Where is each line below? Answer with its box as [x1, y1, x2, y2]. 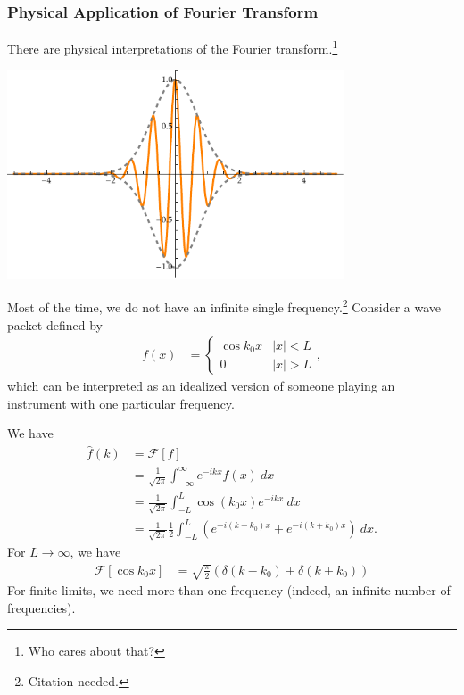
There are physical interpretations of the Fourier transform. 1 [7, 37, 338, 57]
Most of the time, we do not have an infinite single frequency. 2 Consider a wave [7, 295, 442, 316]
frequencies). [7, 598, 76, 616]
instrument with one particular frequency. [7, 393, 235, 412]
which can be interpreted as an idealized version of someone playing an [7, 376, 395, 395]
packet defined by [7, 315, 103, 334]
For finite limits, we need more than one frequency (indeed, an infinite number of [7, 581, 451, 600]
